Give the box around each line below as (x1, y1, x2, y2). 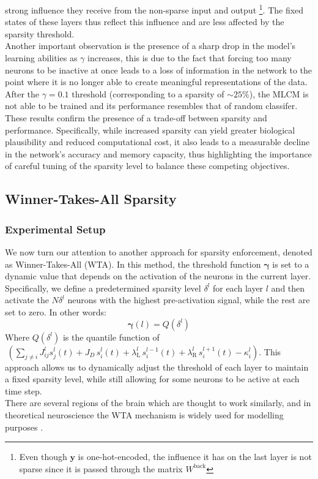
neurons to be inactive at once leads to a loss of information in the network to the (5, 63, 312, 76)
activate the (5, 293, 49, 306)
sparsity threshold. (5, 27, 75, 40)
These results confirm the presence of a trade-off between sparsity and (5, 111, 267, 124)
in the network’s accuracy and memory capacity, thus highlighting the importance (5, 147, 312, 160)
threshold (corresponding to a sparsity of (72, 87, 224, 100)
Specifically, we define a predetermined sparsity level (5, 281, 201, 294)
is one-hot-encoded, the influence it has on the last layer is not (78, 450, 312, 463)
